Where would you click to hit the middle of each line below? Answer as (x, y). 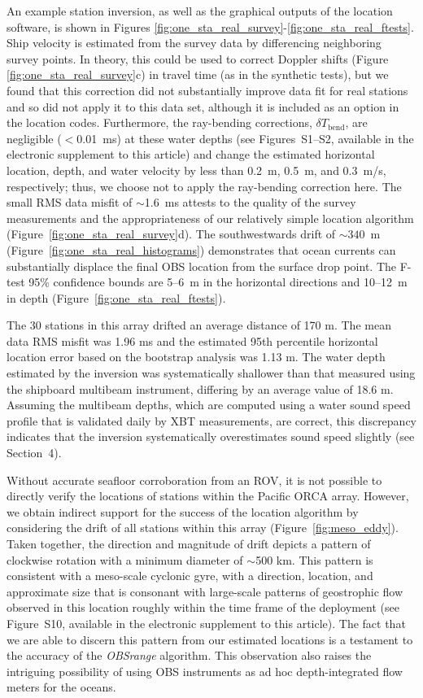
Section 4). (34, 453)
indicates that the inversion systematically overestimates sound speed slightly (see (211, 436)
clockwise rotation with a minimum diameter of (125, 559)
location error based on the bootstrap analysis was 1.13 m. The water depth (196, 357)
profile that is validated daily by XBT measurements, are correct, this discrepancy (212, 420)
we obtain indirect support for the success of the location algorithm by (183, 511)
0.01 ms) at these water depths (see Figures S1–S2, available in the (245, 138)
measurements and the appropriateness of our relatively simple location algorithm (210, 218)
